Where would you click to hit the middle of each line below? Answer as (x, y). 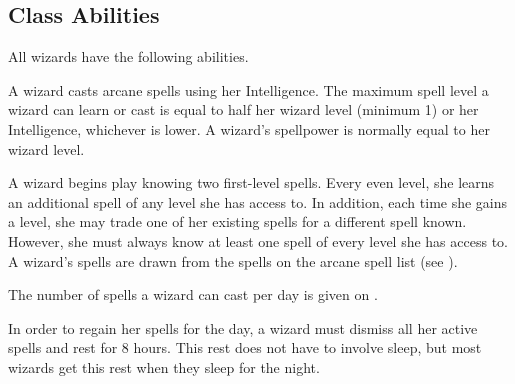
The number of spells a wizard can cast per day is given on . (193, 294)
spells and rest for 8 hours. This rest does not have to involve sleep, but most (245, 347)
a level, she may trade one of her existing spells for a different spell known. (237, 221)
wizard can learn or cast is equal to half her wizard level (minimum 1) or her (243, 109)
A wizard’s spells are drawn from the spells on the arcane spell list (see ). (233, 260)
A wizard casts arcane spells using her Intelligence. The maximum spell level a (248, 89)
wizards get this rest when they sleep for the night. (164, 366)
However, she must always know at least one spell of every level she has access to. (258, 240)
